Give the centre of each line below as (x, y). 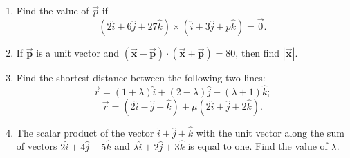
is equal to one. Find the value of (258, 146)
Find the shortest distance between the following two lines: (141, 77)
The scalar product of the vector (85, 132)
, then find (258, 52)
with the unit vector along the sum (270, 132)
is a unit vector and (78, 52)
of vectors (37, 146)
